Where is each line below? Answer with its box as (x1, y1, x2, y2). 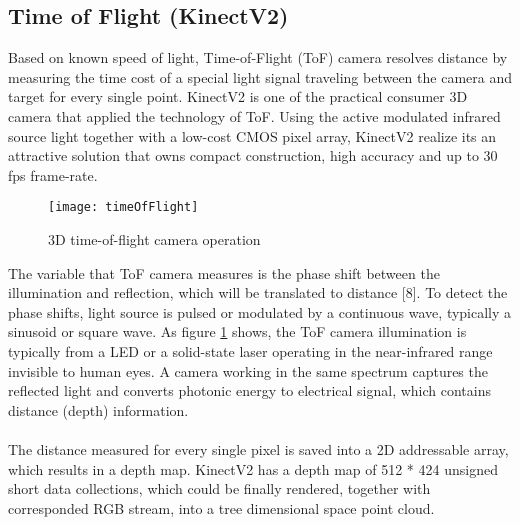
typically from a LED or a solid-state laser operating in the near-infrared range (8, 340, 493, 361)
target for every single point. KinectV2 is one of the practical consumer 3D (8, 86, 468, 107)
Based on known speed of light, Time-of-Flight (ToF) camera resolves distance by (8, 47, 508, 68)
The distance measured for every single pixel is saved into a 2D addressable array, (8, 438, 509, 459)
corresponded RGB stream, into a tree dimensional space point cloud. (8, 497, 435, 518)
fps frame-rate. (8, 164, 98, 185)
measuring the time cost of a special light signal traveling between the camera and (8, 66, 512, 87)
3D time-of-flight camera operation (48, 229, 261, 250)
